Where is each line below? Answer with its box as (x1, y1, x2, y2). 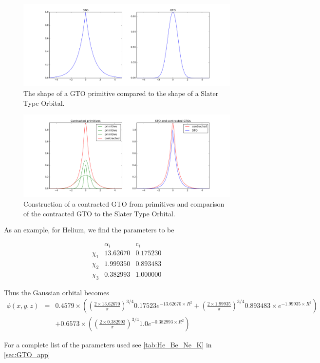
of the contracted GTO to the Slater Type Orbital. (23, 208, 175, 218)
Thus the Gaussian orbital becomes (4, 287, 109, 297)
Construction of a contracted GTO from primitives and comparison (23, 199, 225, 209)
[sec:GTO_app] (4, 349, 50, 360)
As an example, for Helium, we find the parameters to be (4, 225, 174, 235)
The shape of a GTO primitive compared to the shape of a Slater (23, 88, 219, 98)
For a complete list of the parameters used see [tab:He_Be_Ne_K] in (4, 340, 212, 350)
